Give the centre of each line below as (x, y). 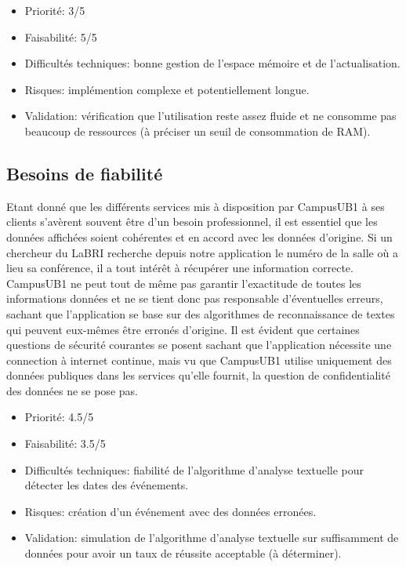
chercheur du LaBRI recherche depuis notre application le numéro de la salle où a (202, 252)
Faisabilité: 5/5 (61, 36)
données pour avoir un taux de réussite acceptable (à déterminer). (183, 553)
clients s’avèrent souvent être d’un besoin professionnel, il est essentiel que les (192, 222)
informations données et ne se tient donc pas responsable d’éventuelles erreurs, (195, 298)
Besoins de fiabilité (85, 173)
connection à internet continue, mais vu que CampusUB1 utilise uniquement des (199, 360)
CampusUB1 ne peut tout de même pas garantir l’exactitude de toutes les (184, 283)
